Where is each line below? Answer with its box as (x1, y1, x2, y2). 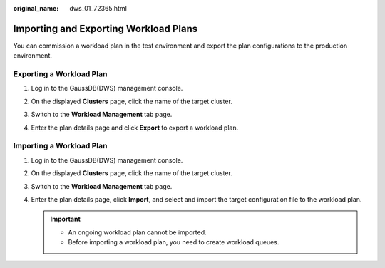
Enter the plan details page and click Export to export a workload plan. (31, 123, 239, 132)
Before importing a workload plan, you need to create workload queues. (68, 238, 279, 247)
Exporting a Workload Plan (13, 69, 108, 79)
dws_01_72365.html (69, 4, 128, 12)
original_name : (13, 4, 59, 12)
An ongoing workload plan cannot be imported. (68, 228, 207, 237)
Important (50, 215, 81, 224)
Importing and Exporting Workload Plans (13, 22, 198, 35)
